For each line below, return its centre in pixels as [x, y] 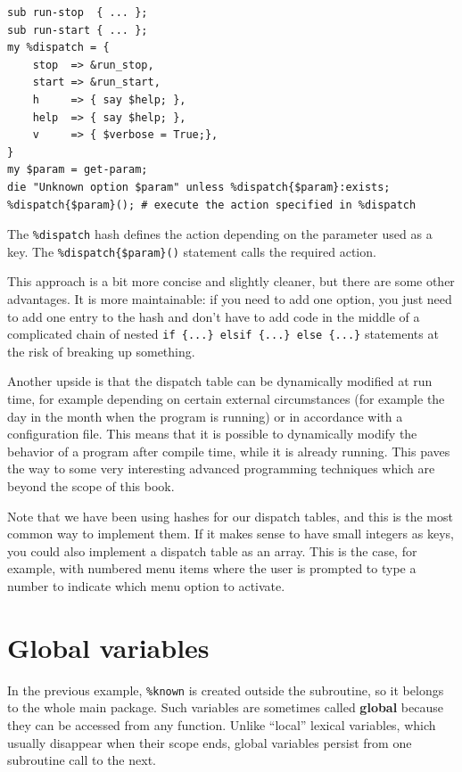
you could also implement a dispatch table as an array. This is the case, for [212, 550]
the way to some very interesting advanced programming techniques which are [221, 468]
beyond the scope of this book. [91, 486]
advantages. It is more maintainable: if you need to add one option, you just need [230, 299]
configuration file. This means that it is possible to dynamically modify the [212, 434]
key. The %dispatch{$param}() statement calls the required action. [192, 251]
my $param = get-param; [78, 170]
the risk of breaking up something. [101, 351]
